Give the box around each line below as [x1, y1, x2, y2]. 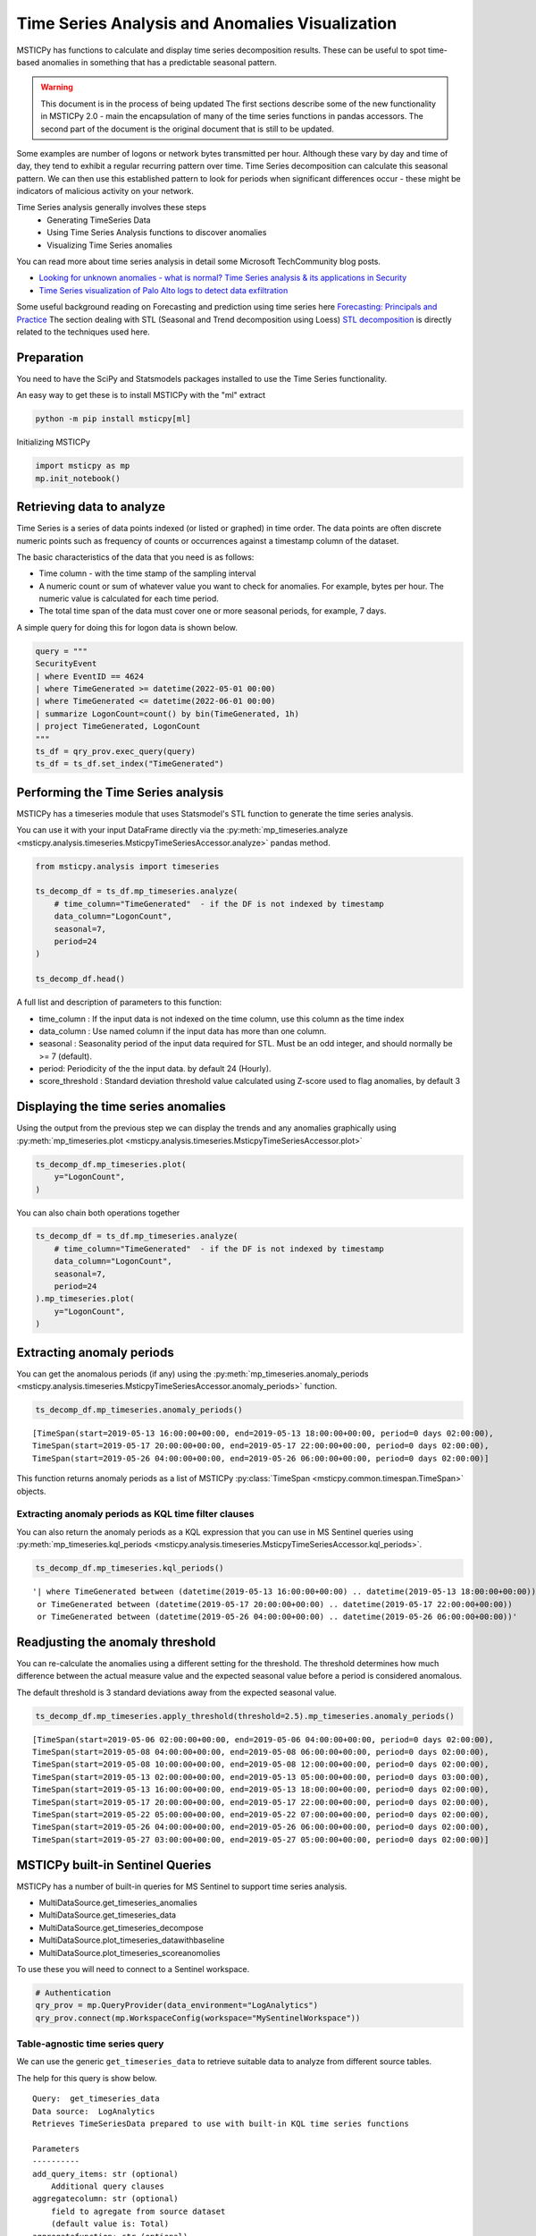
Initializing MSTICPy [16, 436, 91, 447]
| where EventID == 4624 [35, 671, 145, 682]
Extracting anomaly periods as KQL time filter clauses [16, 1508, 255, 1520]
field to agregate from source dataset [50, 2206, 226, 2216]
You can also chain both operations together [16, 1207, 180, 1218]
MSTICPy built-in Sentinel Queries [16, 1857, 212, 1873]
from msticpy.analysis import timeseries [35, 861, 220, 871]
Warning [40, 81, 73, 93]
